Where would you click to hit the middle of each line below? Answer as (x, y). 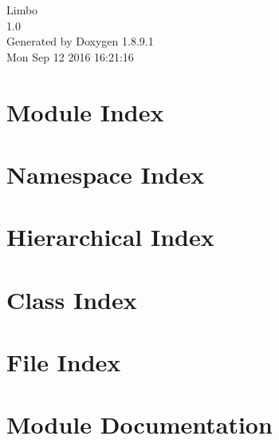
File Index (64, 362)
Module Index (85, 111)
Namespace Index (106, 174)
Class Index (72, 299)
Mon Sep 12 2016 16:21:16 (70, 56)
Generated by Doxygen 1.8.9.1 (80, 41)
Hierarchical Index (110, 237)
